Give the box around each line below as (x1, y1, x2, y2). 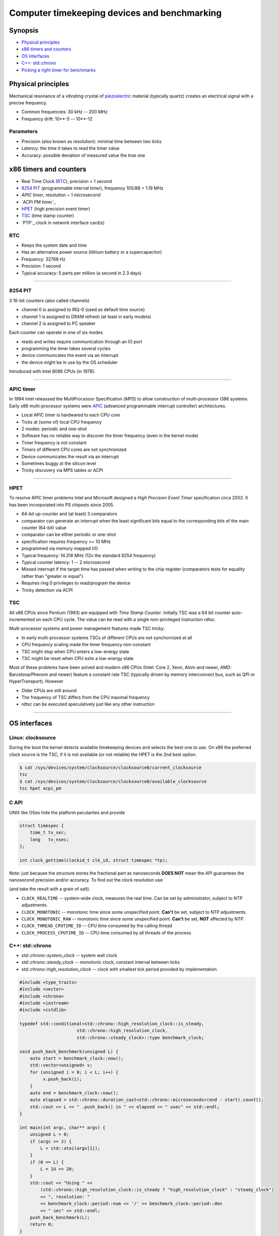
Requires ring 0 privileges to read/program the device (21, 580, 131, 586)
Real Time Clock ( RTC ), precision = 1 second (21, 178, 112, 184)
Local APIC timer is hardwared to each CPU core (21, 412, 120, 418)
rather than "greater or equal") (21, 573, 83, 579)
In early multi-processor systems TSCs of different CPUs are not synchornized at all (21, 634, 192, 640)
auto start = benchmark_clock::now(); (30, 1056, 124, 1061)
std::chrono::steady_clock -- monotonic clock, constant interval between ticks (21, 959, 180, 965)
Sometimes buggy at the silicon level (21, 460, 96, 466)
